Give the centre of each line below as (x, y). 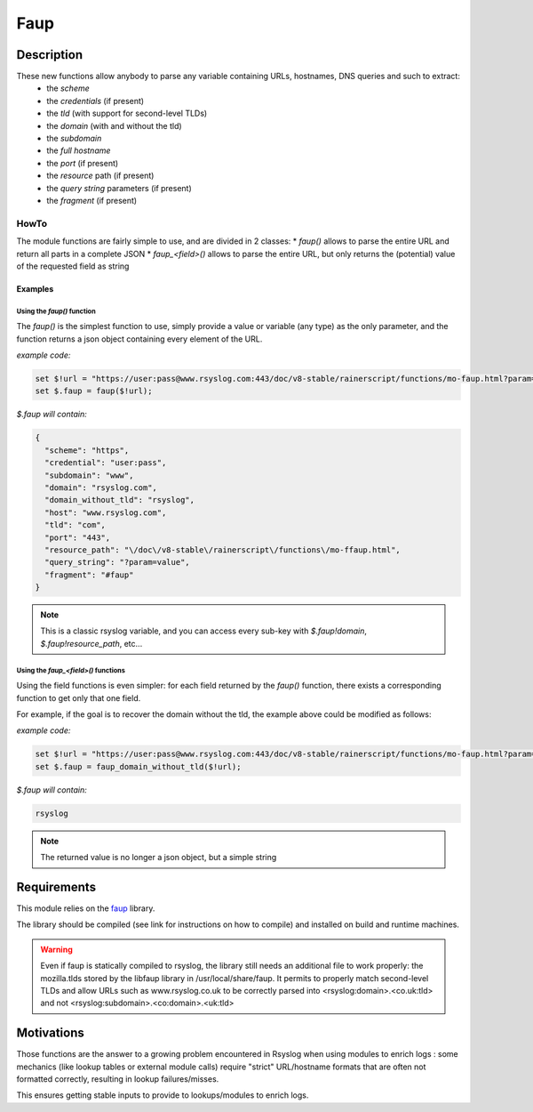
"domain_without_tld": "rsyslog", (120, 500)
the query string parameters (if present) (119, 188)
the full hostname (79, 150)
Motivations (50, 1033)
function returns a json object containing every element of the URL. (139, 339)
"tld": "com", (76, 525)
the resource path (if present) (100, 176)
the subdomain (74, 139)
